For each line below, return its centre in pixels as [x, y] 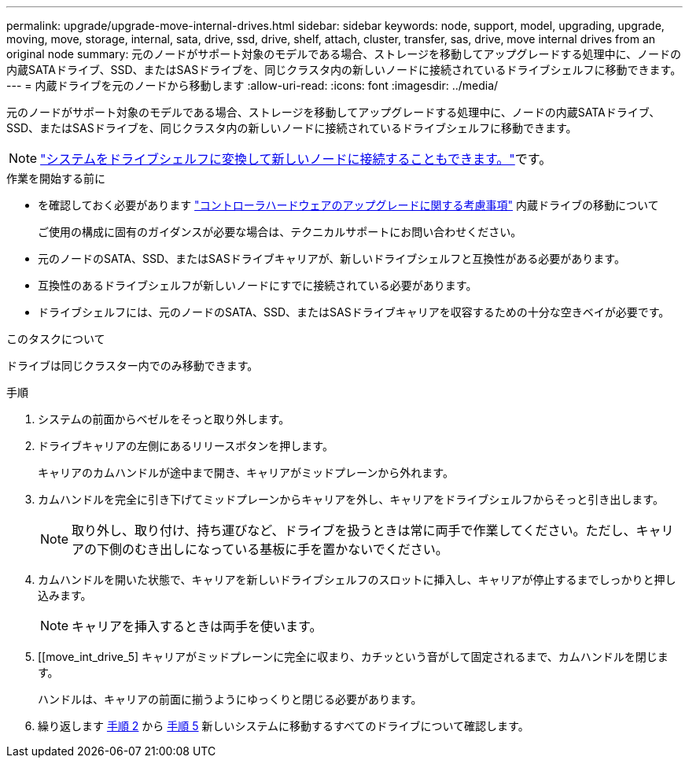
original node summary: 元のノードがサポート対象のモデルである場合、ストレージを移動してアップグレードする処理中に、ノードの [344, 54]
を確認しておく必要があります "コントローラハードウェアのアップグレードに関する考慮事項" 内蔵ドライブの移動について [348, 205]
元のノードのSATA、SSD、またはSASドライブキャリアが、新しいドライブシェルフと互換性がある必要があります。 [332, 258]
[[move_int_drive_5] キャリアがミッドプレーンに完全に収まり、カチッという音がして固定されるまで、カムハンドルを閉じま [353, 657]
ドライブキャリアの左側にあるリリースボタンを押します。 [186, 446]
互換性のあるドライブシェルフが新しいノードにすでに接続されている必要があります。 [258, 285]
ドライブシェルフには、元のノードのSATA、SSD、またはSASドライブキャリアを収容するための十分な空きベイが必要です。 [354, 312]
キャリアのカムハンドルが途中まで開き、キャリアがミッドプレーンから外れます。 [246, 472]
